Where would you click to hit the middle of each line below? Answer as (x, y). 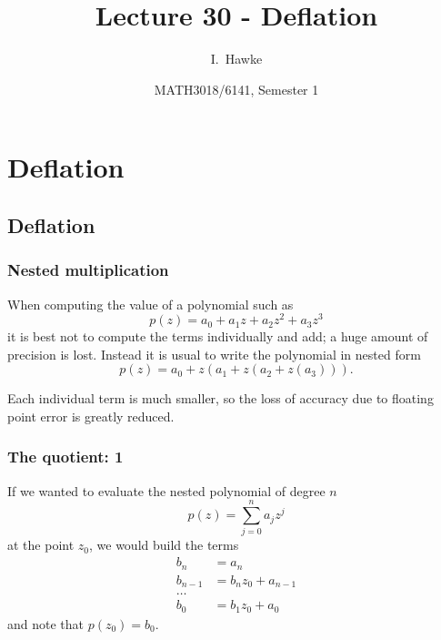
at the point (41, 545)
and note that (46, 623)
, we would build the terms (164, 545)
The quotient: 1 (65, 457)
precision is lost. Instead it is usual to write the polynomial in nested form (214, 354)
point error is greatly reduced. (91, 416)
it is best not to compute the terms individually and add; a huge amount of (218, 336)
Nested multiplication (88, 270)
